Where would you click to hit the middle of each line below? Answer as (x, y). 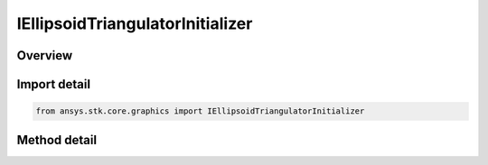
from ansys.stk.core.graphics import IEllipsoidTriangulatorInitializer (200, 111)
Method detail (57, 140)
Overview (45, 55)
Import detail (53, 84)
